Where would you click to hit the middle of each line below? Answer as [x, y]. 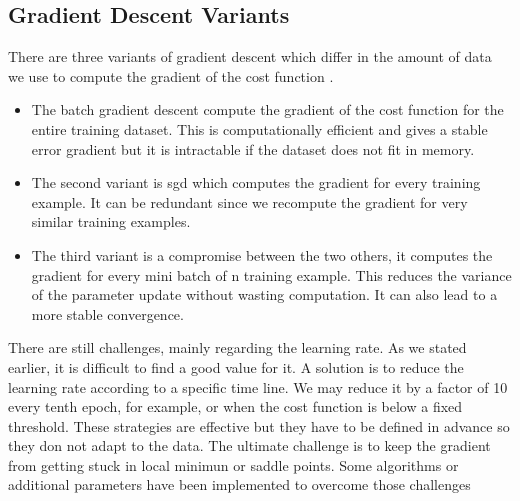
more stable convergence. [107, 313]
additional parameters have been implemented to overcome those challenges [239, 484]
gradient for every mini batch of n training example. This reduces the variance [271, 274]
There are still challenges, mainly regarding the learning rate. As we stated [237, 347]
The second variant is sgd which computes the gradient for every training [256, 182]
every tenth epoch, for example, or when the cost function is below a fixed [235, 406]
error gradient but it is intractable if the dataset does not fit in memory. [253, 148]
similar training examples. [111, 221]
